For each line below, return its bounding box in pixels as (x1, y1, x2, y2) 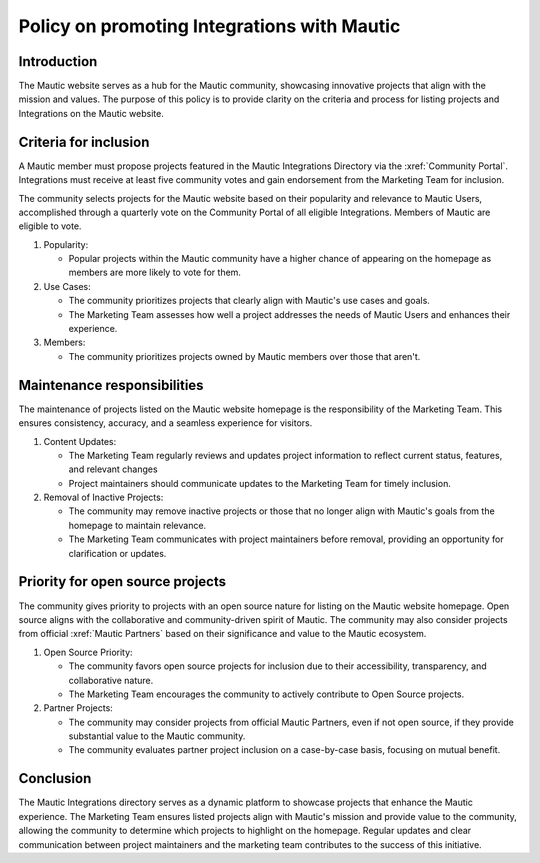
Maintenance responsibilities (18, 376, 204, 394)
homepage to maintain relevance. (68, 519, 207, 531)
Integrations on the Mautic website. (18, 107, 164, 119)
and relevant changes (68, 463, 159, 475)
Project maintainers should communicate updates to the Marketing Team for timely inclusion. (68, 477, 452, 489)
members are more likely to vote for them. (68, 266, 242, 279)
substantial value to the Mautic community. (68, 730, 246, 742)
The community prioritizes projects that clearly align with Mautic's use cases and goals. (68, 295, 430, 307)
